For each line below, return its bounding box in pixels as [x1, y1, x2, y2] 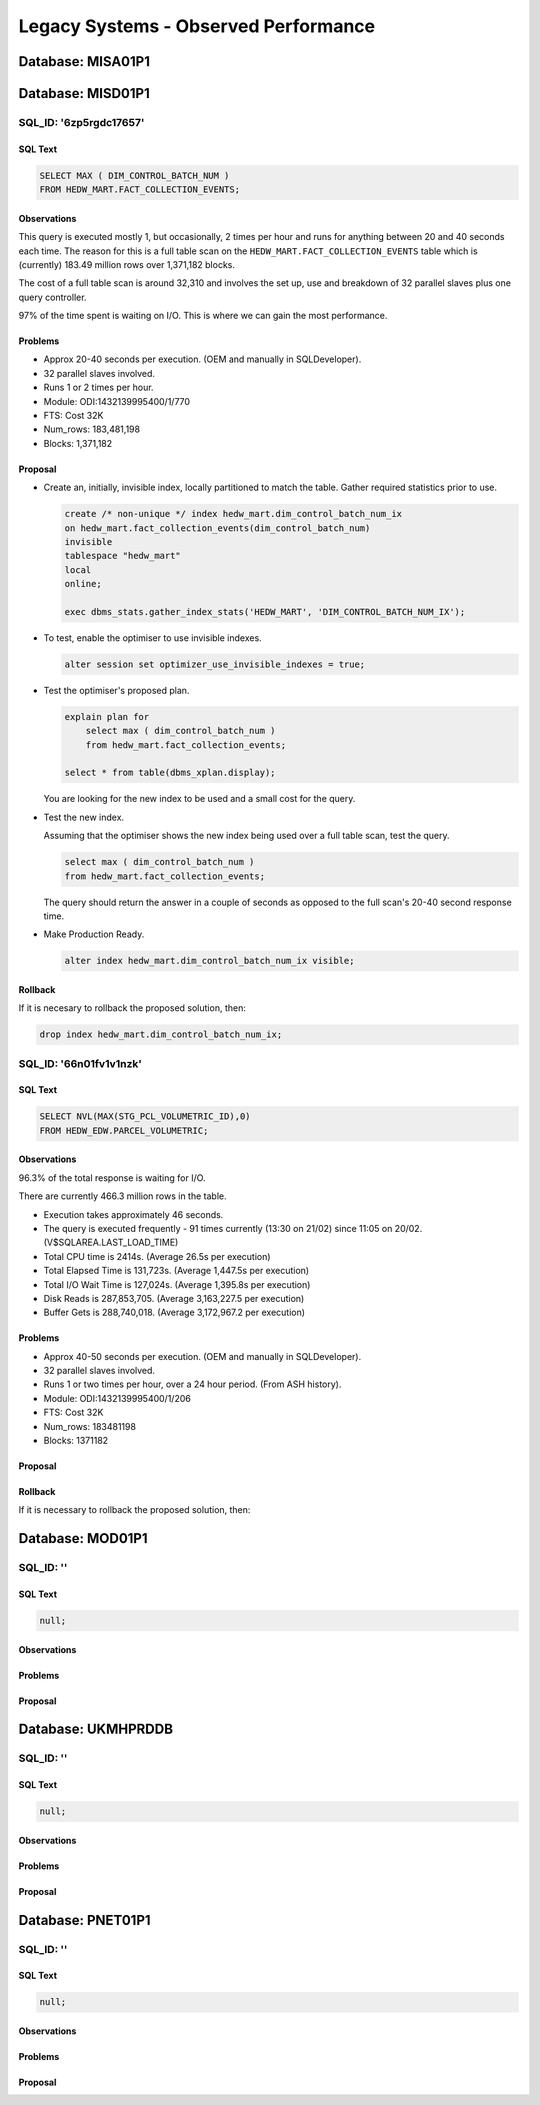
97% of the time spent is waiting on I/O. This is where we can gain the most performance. [18, 310, 388, 322]
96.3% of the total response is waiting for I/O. [18, 1171, 206, 1184]
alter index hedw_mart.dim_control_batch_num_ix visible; [64, 955, 355, 967]
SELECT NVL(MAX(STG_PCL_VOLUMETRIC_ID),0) [39, 1111, 251, 1122]
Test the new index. [43, 811, 125, 823]
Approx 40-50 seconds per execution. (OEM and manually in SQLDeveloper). [43, 1350, 362, 1362]
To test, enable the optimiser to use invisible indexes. [43, 631, 262, 644]
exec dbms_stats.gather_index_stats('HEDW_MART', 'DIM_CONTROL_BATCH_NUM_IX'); [64, 606, 466, 617]
